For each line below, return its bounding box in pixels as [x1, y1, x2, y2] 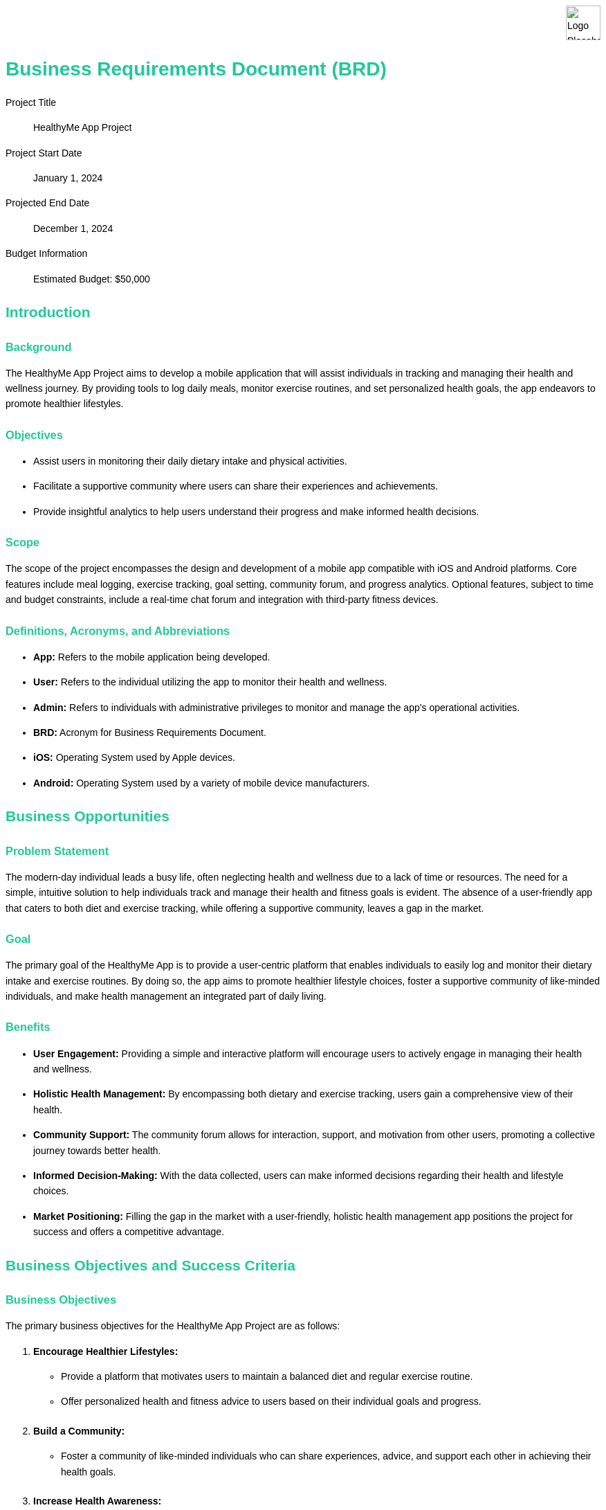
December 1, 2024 [33, 222, 113, 234]
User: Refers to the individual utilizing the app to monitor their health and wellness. [33, 676, 387, 688]
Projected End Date [6, 197, 90, 209]
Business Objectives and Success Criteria [6, 1257, 296, 1273]
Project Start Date [6, 147, 82, 159]
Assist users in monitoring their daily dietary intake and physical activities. [33, 456, 347, 467]
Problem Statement [6, 844, 109, 857]
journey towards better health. [33, 1144, 161, 1156]
